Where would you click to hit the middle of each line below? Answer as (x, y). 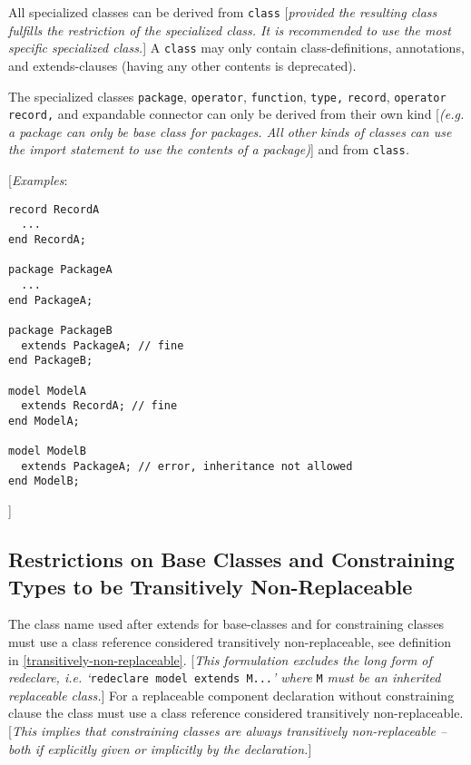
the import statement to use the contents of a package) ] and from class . (209, 149)
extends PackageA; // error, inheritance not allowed (187, 466)
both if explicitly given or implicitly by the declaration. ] (160, 748)
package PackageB (60, 330)
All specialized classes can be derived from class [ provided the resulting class (223, 12)
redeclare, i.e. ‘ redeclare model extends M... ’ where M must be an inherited (225, 677)
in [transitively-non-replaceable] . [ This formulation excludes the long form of (220, 659)
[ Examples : (38, 180)
